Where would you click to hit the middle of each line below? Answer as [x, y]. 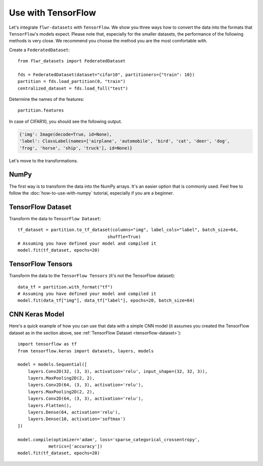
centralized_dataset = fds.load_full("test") [73, 88]
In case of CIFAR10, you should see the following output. [66, 121]
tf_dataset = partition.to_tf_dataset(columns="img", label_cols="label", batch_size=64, [128, 230]
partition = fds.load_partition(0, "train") [72, 81]
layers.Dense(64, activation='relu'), [74, 412]
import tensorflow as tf [47, 344]
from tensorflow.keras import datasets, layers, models [86, 351]
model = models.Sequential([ [52, 365]
